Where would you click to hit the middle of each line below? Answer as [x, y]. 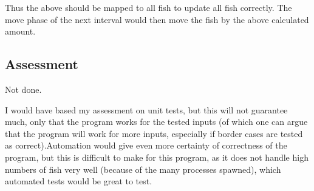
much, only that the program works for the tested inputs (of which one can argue [156, 122]
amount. [20, 31]
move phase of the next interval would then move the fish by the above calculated [157, 19]
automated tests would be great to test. [79, 181]
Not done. [23, 89]
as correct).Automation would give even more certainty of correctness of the [146, 145]
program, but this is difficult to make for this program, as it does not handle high [157, 157]
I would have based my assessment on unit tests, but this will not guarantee [146, 109]
